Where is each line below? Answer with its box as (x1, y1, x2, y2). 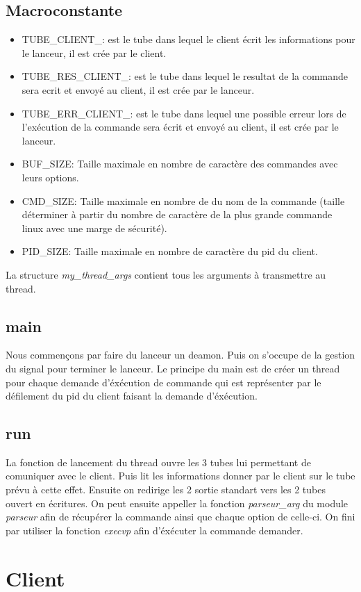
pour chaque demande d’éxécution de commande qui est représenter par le (6, 375, 321, 389)
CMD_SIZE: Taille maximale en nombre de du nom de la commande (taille (22, 193, 345, 208)
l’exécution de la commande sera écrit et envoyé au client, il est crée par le (22, 120, 339, 134)
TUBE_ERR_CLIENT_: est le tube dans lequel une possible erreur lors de (22, 106, 346, 120)
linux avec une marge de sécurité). (22, 220, 167, 235)
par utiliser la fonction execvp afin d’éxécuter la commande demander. (6, 523, 303, 537)
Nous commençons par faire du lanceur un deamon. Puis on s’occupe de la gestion (6, 347, 355, 362)
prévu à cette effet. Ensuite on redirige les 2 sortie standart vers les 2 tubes (6, 482, 326, 497)
